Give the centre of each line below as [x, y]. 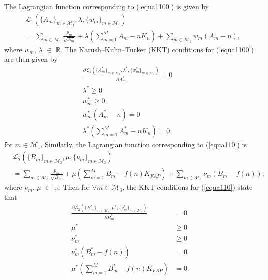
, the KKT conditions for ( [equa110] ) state [188, 187]
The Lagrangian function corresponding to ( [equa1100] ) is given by [107, 6]
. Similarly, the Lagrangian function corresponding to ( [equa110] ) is [144, 144]
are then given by [31, 59]
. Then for [74, 187]
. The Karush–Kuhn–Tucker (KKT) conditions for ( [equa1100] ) [157, 49]
